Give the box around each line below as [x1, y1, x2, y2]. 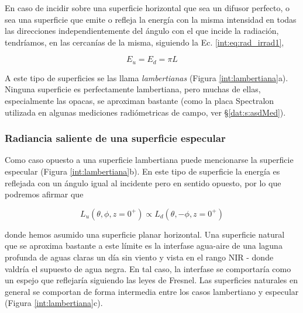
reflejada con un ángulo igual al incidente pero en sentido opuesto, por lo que [5, 176, 281, 189]
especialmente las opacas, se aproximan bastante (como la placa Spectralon [5, 95, 274, 107]
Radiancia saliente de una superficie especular [5, 131, 226, 145]
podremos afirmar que [5, 188, 84, 200]
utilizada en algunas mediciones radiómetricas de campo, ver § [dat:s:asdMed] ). [5, 106, 286, 118]
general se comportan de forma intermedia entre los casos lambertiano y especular [5, 285, 299, 297]
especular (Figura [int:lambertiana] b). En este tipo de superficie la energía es [5, 165, 280, 178]
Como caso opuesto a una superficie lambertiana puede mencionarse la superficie [5, 154, 294, 166]
